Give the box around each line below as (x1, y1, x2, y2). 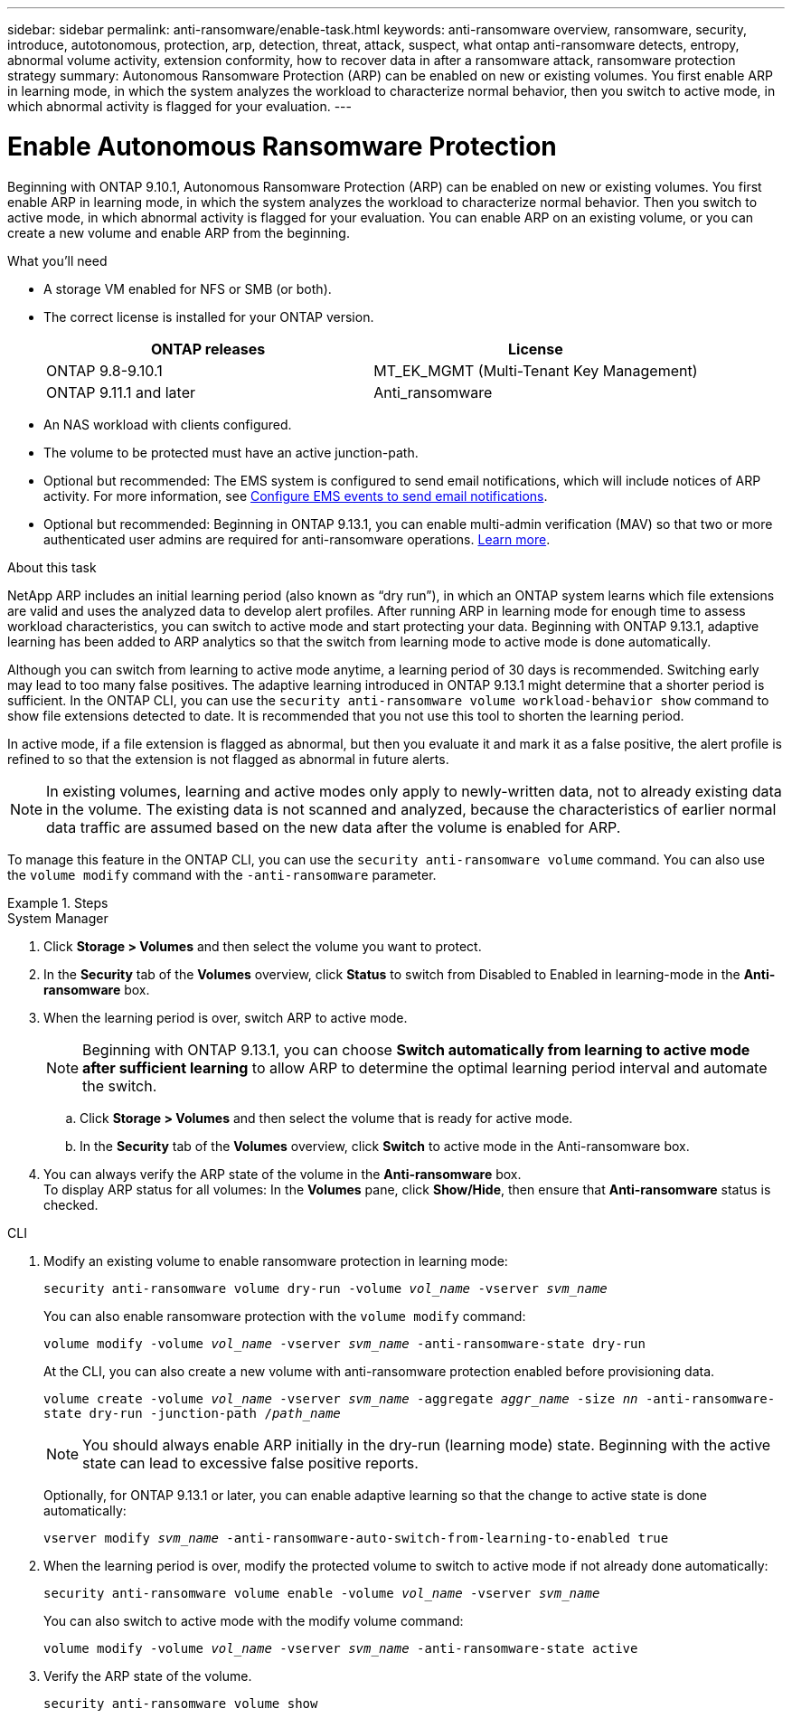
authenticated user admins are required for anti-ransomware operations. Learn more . (43, 531, 551, 547)
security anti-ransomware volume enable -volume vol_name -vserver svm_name (43, 1585, 600, 1600)
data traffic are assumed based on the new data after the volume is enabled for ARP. (46, 817, 621, 836)
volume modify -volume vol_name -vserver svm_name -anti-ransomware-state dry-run (43, 1336, 646, 1351)
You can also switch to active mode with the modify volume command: (43, 1612, 464, 1628)
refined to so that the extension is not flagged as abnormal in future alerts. (7, 750, 449, 767)
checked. (43, 1196, 99, 1213)
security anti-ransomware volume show (43, 1695, 318, 1711)
